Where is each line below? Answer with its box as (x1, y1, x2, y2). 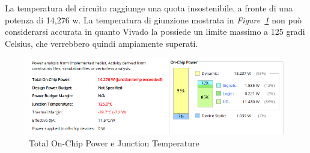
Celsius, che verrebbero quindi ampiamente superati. (5, 37, 198, 49)
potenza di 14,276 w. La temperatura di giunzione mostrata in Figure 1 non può (5, 13, 302, 26)
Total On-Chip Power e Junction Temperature (29, 137, 199, 149)
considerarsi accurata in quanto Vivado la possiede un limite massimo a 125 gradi (5, 25, 305, 38)
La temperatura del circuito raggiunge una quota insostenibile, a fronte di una (5, 2, 293, 14)
